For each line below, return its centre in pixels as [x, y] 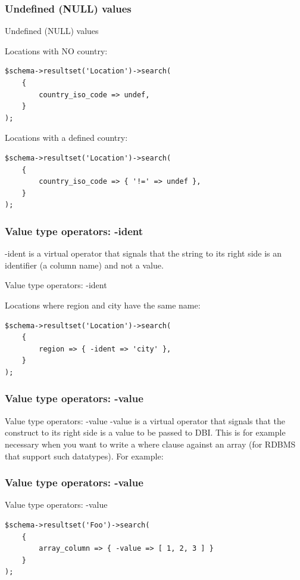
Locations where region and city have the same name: [103, 305]
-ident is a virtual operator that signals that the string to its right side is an [143, 253]
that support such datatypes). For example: [84, 456]
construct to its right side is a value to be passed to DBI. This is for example [145, 432]
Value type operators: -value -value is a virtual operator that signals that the [145, 420]
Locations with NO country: [56, 50]
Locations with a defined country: [66, 138]
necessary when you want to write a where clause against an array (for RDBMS [150, 444]
